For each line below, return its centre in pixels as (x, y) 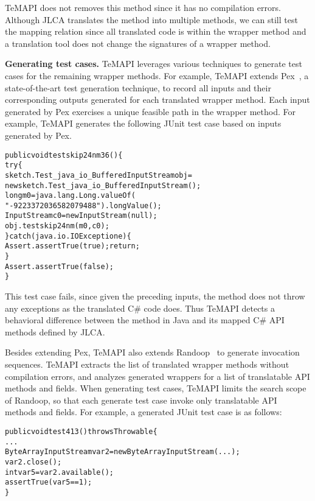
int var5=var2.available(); (59, 472)
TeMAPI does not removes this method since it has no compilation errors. (143, 7)
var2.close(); (33, 462)
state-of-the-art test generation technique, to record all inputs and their (138, 87)
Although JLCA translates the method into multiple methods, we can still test (151, 19)
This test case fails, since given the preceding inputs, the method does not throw (155, 296)
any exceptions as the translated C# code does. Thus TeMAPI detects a (140, 308)
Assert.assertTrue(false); (59, 266)
